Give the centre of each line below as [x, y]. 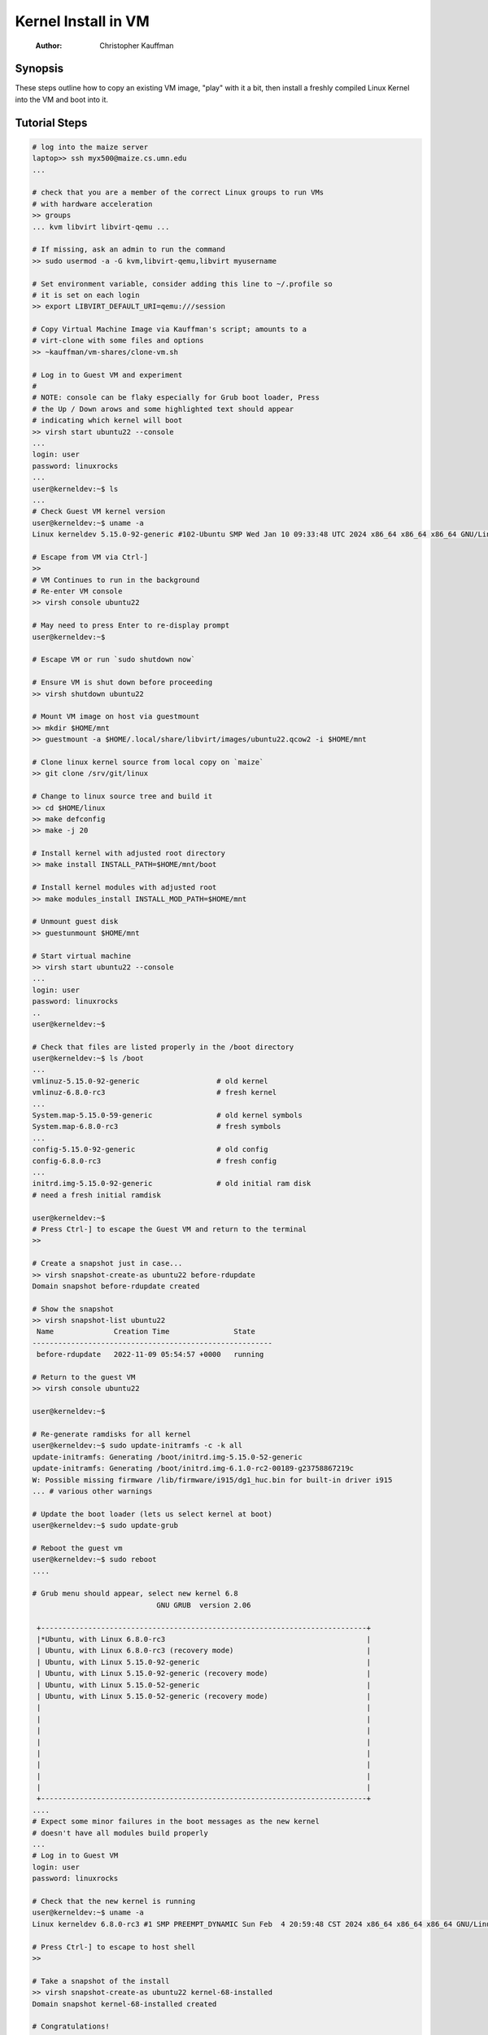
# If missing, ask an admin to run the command [129, 249]
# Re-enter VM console [77, 591]
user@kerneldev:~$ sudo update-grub [105, 1525]
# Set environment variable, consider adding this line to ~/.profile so [182, 284]
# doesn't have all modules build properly [120, 1833]
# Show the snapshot [73, 1309]
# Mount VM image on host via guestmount [116, 717]
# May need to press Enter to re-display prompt [131, 626]
